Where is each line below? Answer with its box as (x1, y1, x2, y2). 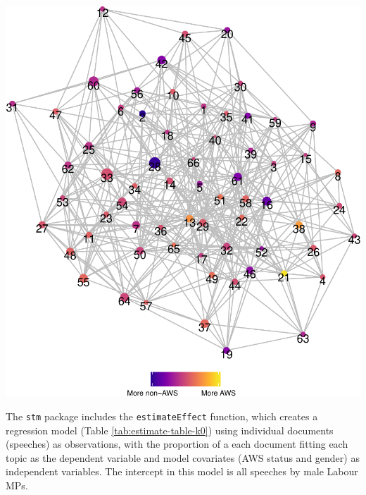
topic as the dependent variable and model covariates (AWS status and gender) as (6, 450, 360, 465)
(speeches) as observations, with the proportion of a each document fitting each (6, 436, 348, 451)
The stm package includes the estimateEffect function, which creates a (6, 409, 318, 424)
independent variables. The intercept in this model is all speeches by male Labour (6, 464, 358, 479)
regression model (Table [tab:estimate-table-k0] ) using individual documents (6, 422, 334, 437)
